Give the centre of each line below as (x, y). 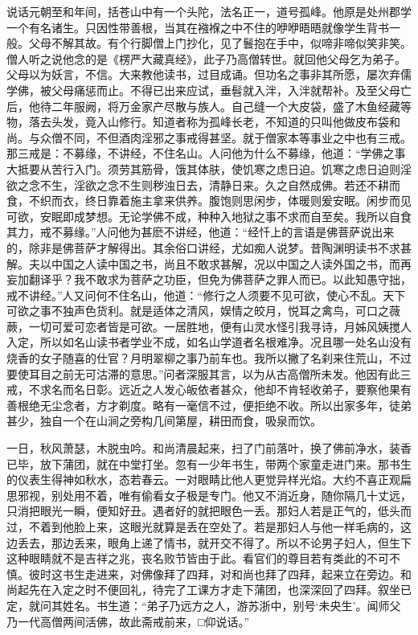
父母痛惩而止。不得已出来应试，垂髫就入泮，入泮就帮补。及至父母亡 (231, 90)
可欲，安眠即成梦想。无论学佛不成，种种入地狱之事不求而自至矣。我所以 (198, 216)
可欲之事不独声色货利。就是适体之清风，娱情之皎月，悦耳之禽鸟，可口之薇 (203, 311)
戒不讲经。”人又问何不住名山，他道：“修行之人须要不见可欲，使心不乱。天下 (206, 295)
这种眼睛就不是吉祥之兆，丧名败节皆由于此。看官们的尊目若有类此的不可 (198, 558)
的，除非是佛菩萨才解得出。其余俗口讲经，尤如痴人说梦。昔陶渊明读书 (192, 247)
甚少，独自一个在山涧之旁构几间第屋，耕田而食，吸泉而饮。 (164, 421)
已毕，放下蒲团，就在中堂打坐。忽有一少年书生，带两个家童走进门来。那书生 (209, 463)
